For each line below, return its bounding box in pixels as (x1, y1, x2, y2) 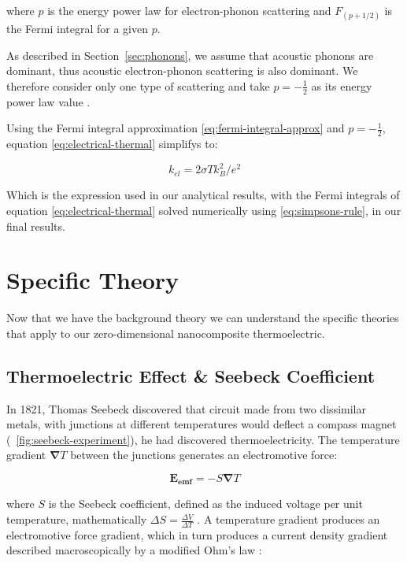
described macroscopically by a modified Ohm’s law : (6, 542, 262, 558)
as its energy (311, 77, 372, 94)
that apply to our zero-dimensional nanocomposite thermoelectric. (6, 324, 325, 341)
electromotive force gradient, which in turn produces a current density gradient (6, 526, 388, 543)
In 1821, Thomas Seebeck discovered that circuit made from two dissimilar (6, 400, 366, 417)
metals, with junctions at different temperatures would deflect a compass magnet (6, 416, 397, 432)
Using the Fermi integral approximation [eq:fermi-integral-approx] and (6, 120, 345, 136)
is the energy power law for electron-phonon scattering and (47, 2, 331, 18)
